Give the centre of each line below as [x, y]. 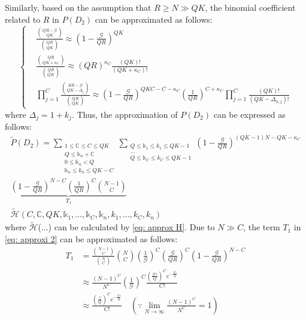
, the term [262, 227]
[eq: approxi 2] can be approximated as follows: [91, 238]
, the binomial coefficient [250, 7]
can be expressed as [249, 114]
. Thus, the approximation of [125, 114]
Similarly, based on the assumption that [78, 7]
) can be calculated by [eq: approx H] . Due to [131, 227]
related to [23, 19]
